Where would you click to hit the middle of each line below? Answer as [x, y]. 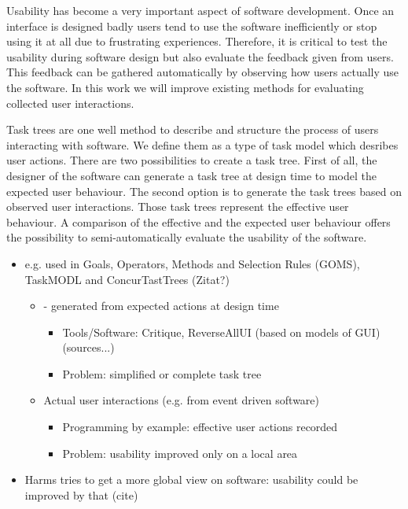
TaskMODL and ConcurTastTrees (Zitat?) [127, 279]
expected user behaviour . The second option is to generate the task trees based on [204, 191]
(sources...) [88, 347]
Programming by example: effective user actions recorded [200, 427]
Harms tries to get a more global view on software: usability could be [191, 479]
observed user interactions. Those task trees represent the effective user [178, 207]
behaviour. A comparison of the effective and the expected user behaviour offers [198, 221]
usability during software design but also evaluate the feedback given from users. [200, 56]
